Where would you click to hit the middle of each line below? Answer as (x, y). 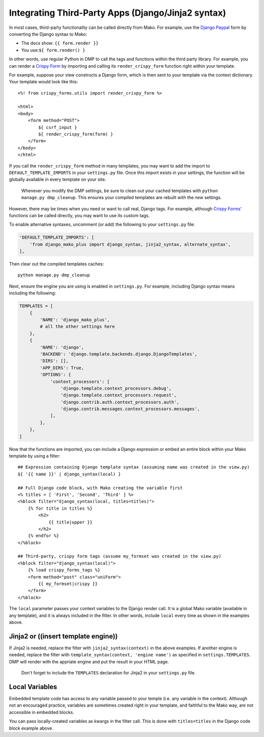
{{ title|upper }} (71, 522)
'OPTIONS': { (55, 375)
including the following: (33, 293)
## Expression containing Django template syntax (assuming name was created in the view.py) (134, 467)
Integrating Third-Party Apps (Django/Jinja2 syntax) (118, 13)
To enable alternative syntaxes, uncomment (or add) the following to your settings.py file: (102, 224)
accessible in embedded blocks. (42, 712)
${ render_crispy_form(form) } (76, 134)
